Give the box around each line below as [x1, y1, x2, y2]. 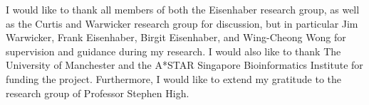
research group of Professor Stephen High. [6, 85, 189, 100]
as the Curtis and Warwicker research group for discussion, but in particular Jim [6, 16, 358, 31]
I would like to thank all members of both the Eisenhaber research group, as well [6, 2, 360, 16]
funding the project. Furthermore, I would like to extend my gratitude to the [6, 71, 341, 86]
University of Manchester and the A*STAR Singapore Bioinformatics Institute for [6, 57, 363, 72]
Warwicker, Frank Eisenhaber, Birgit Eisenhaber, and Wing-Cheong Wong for [6, 30, 346, 45]
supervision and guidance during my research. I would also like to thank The [6, 43, 341, 58]
